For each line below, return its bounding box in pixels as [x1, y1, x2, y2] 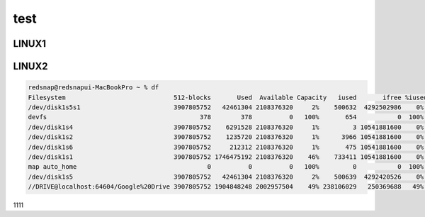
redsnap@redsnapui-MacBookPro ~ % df [28, 84, 159, 91]
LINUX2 [13, 60, 48, 72]
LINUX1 [13, 38, 46, 50]
